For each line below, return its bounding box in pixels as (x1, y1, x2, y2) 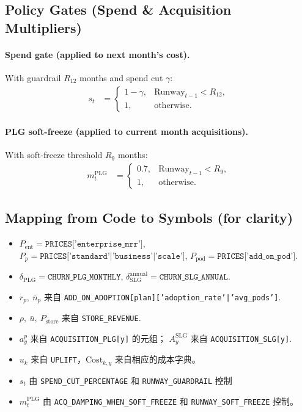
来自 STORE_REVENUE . (61, 311, 141, 324)
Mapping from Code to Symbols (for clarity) (5, 208, 293, 227)
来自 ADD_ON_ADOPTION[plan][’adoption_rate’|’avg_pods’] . (43, 290, 281, 303)
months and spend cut (79, 71, 163, 84)
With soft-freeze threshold (5, 148, 103, 161)
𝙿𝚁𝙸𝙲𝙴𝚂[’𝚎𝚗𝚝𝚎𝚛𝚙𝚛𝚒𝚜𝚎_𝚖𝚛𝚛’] (45, 240, 143, 249)
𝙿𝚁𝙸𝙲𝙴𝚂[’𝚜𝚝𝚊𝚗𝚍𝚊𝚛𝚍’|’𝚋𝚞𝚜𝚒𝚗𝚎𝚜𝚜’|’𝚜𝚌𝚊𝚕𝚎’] (40, 251, 185, 261)
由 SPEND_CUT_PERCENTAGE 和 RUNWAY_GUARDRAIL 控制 (29, 374, 232, 386)
